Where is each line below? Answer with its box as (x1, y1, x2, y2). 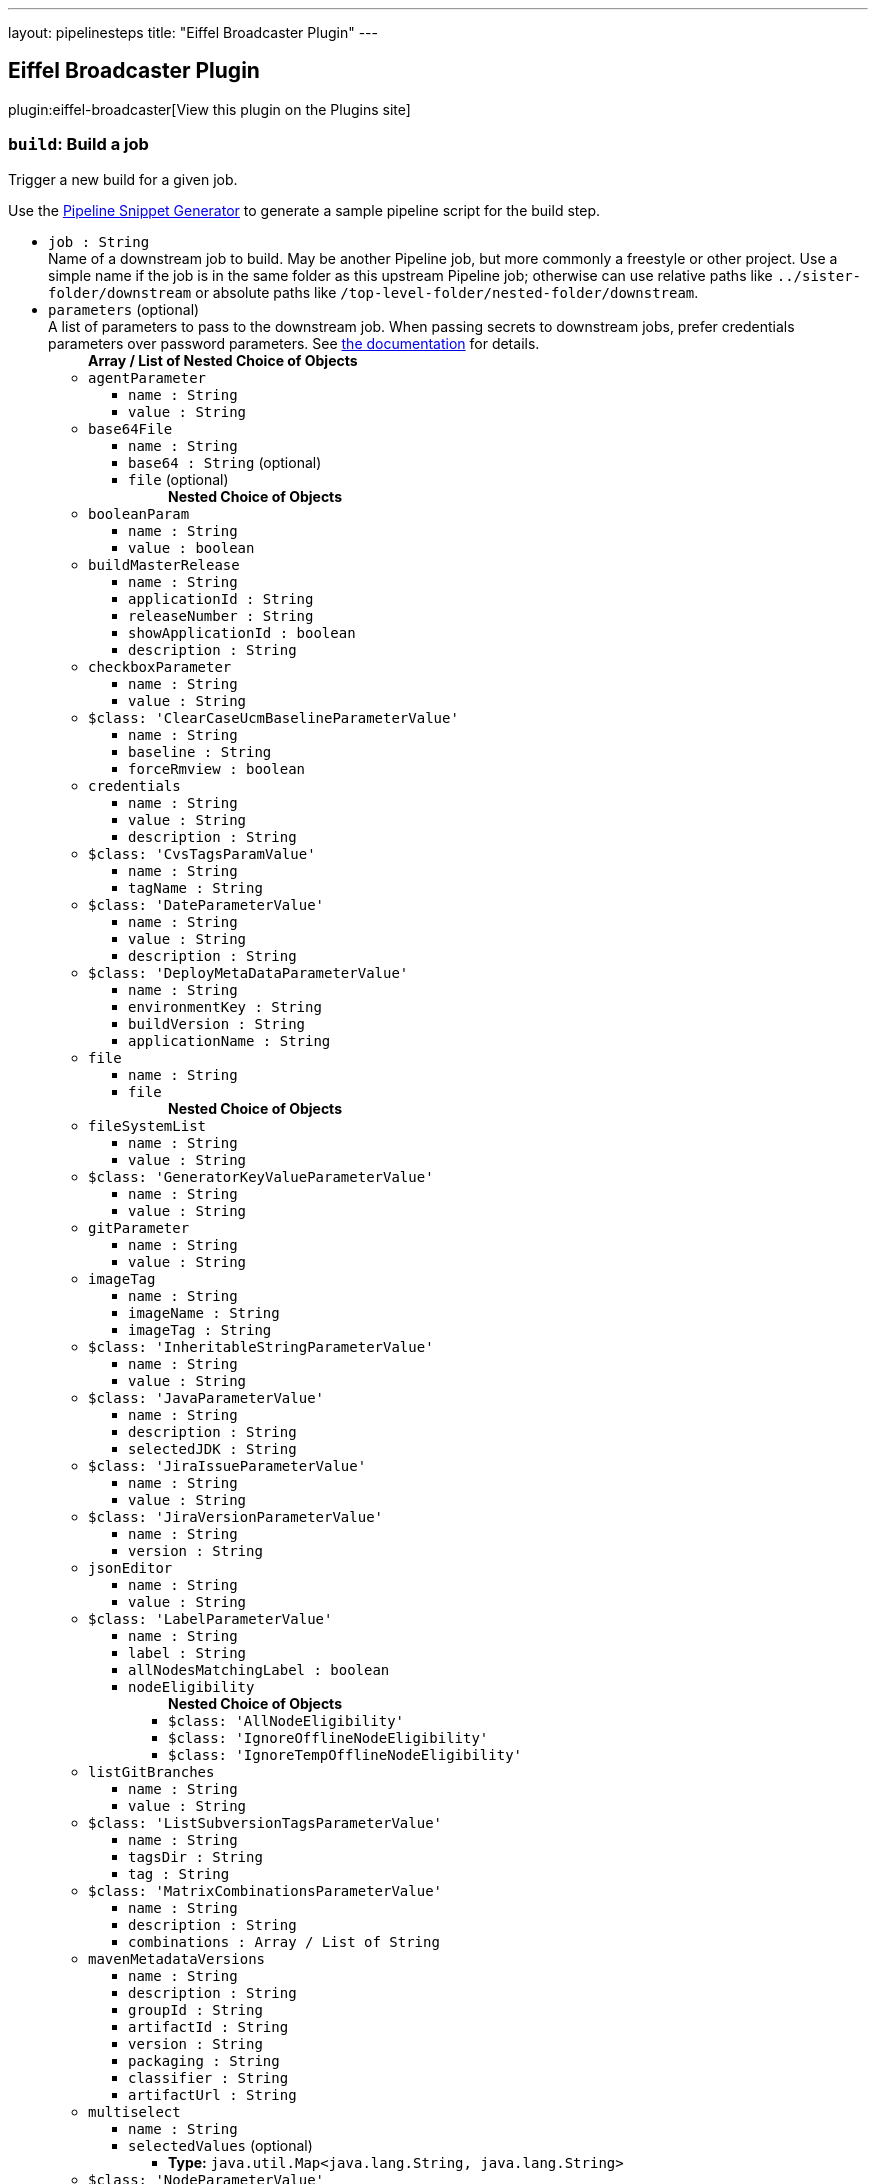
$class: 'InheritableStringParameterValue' (88, 1338, 434, 1355)
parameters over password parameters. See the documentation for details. (48, 334, 540, 352)
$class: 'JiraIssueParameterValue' (88, 1457, 367, 1474)
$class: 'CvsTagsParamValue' (88, 845, 316, 862)
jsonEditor (88, 1559, 173, 1576)
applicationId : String (128, 590, 314, 607)
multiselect (88, 2103, 181, 2120)
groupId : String (128, 2001, 263, 2018)
